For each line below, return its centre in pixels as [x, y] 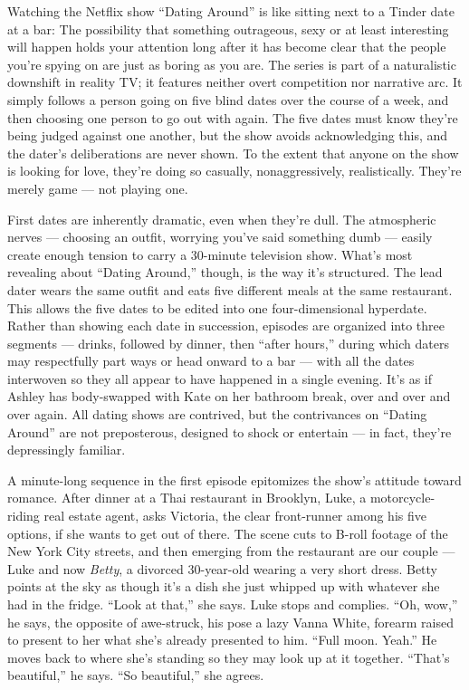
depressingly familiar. [67, 450]
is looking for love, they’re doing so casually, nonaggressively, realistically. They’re [234, 171]
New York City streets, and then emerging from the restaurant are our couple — [231, 551]
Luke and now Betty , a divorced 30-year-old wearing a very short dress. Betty [223, 568]
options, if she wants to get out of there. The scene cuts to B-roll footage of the [228, 533]
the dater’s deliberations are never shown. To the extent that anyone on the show [233, 153]
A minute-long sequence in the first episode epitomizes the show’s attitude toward [234, 479]
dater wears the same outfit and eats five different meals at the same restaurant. [230, 289]
